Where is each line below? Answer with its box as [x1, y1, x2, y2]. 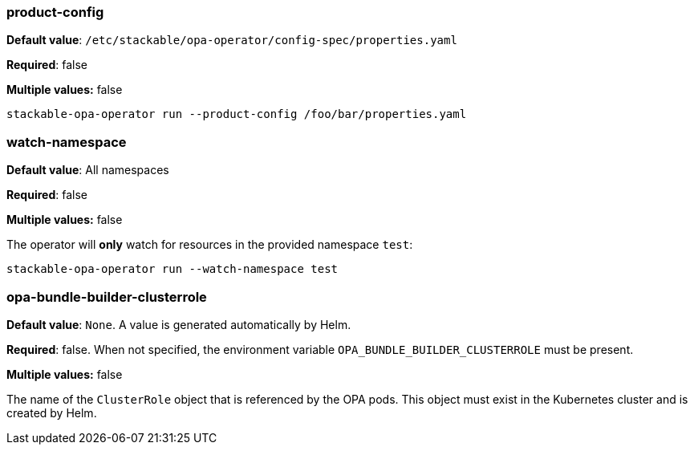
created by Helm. [6, 405, 97, 420]
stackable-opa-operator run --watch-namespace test [6, 262, 339, 276]
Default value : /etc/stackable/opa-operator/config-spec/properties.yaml [6, 33, 457, 47]
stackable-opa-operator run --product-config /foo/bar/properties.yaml [6, 108, 467, 121]
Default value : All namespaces [6, 163, 169, 177]
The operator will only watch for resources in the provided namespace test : [6, 238, 413, 252]
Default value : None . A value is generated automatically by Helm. [6, 317, 351, 331]
